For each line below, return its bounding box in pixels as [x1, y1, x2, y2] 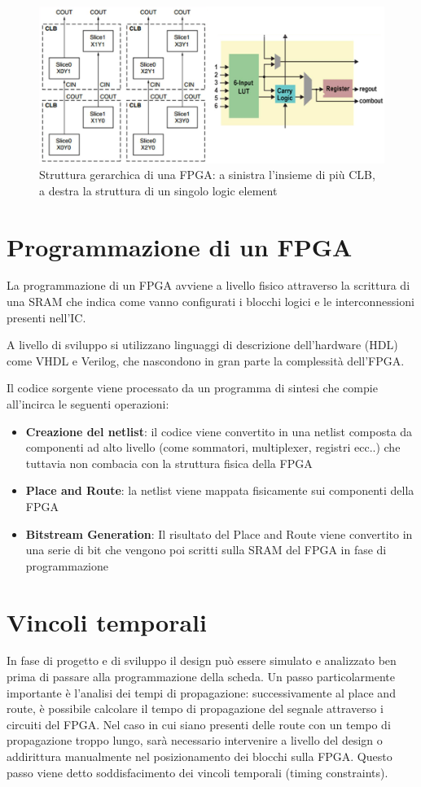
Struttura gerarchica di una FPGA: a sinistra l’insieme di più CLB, [39, 166, 375, 183]
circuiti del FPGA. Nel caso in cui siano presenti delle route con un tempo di [7, 715, 391, 732]
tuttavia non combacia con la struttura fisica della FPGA [25, 454, 313, 471]
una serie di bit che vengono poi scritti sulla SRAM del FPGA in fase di [25, 541, 387, 558]
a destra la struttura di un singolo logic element [39, 181, 278, 199]
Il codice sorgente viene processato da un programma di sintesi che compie [7, 379, 378, 396]
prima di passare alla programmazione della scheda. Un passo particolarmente [7, 668, 395, 685]
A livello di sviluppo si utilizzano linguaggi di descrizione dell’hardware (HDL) [7, 336, 398, 353]
